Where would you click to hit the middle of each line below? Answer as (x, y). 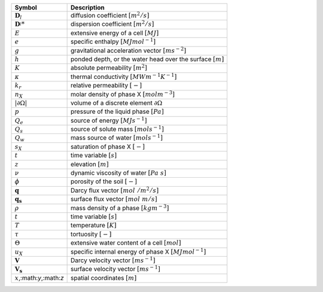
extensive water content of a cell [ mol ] (126, 243)
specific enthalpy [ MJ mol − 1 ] (113, 41)
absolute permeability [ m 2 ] (109, 67)
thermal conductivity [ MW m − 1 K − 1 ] (124, 76)
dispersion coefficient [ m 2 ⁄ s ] (112, 24)
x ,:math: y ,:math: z (39, 278)
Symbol (26, 7)
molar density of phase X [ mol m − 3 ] (123, 94)
